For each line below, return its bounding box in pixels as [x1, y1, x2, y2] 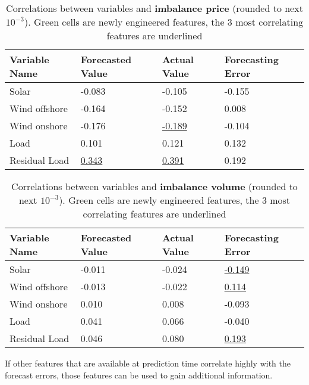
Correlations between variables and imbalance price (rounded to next [6, 1, 303, 15]
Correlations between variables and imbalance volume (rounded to [11, 179, 298, 193]
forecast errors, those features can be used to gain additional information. [5, 368, 273, 381]
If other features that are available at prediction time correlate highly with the [5, 357, 291, 369]
